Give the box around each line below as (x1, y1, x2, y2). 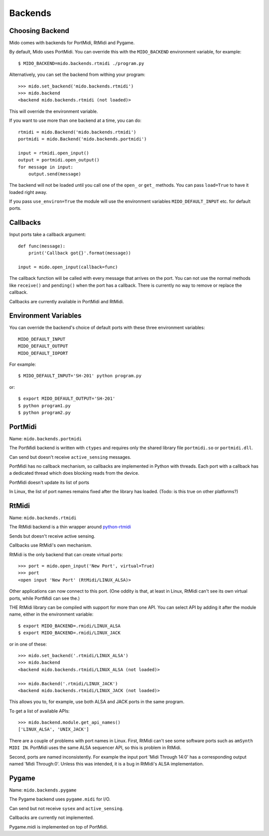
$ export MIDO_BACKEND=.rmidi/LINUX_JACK (18, 630, 121, 636)
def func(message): (18, 243, 66, 249)
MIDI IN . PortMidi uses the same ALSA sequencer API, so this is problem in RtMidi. (9, 745, 182, 751)
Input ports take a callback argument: (9, 231, 86, 237)
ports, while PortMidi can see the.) (9, 595, 80, 601)
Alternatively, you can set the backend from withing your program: (9, 71, 145, 77)
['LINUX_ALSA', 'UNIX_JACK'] (18, 727, 89, 732)
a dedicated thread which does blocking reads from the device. (9, 470, 139, 476)
